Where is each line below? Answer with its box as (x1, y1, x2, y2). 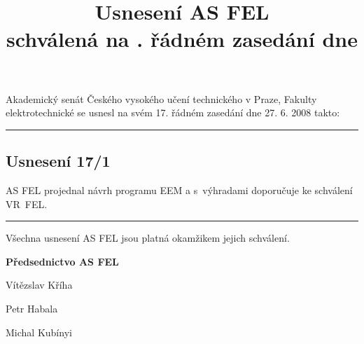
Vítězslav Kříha (6, 277, 73, 292)
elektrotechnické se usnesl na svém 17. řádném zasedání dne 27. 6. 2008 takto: (6, 105, 340, 120)
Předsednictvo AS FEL (6, 254, 119, 268)
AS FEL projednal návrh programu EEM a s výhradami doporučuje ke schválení (6, 182, 353, 197)
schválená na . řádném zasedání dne (6, 25, 358, 53)
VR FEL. (6, 196, 48, 211)
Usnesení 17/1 (6, 150, 111, 172)
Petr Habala (6, 301, 58, 315)
